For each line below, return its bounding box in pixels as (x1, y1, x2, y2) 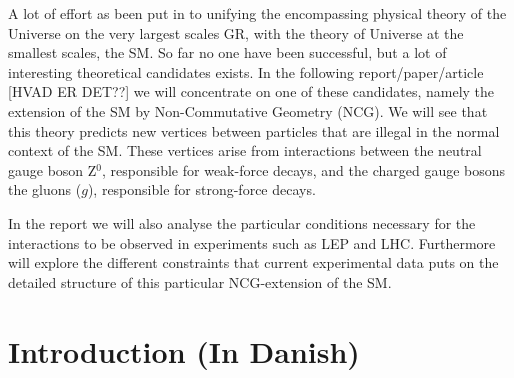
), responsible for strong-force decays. (87, 179, 316, 200)
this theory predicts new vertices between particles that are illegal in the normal (8, 120, 500, 141)
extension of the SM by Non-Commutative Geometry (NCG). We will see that (8, 100, 488, 121)
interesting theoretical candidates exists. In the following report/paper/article (8, 61, 484, 82)
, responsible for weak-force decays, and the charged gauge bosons (102, 159, 506, 180)
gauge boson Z (8, 159, 97, 180)
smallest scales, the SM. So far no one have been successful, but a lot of (8, 42, 447, 63)
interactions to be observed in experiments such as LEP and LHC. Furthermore (8, 232, 496, 253)
